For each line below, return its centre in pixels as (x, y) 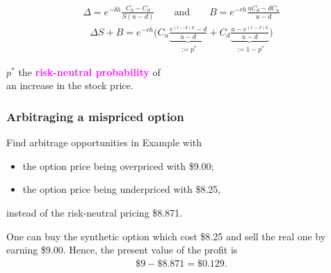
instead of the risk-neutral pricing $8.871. (95, 212)
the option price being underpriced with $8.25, (122, 189)
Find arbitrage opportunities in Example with (104, 142)
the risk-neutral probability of (89, 71)
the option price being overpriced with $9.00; (118, 165)
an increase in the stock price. (70, 85)
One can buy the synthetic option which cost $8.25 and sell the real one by (166, 236)
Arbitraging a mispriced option (95, 116)
